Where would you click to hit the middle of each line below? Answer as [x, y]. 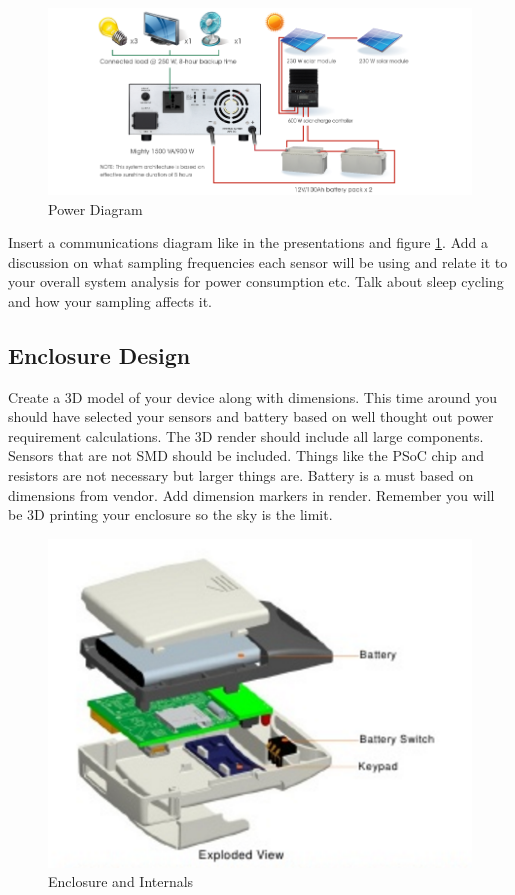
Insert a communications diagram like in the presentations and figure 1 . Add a [248, 242]
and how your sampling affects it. [110, 300]
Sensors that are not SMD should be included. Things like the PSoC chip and [246, 455]
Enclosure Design [99, 354]
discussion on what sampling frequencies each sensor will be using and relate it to [258, 261]
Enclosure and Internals [121, 881]
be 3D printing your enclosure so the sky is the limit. [170, 514]
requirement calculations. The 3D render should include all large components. [246, 435]
